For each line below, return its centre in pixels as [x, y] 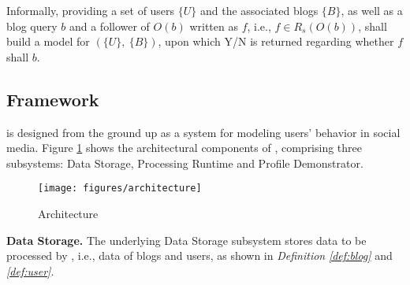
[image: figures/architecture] [120, 189]
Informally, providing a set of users [91, 10]
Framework [53, 99]
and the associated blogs [259, 10]
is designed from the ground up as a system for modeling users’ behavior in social [203, 132]
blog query [32, 26]
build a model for [48, 41]
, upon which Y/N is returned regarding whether [276, 41]
